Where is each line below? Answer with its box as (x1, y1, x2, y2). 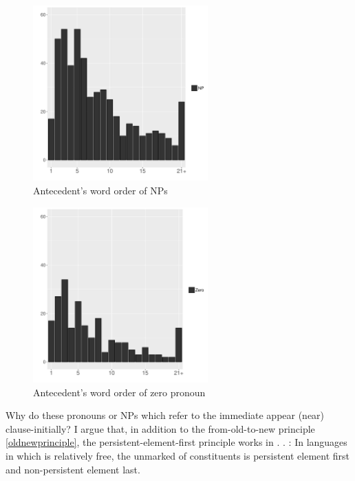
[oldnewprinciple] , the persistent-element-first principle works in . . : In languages (6, 435, 347, 449)
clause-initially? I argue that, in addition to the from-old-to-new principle (6, 421, 315, 436)
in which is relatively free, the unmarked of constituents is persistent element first (6, 448, 350, 462)
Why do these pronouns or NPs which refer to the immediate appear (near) (6, 408, 325, 422)
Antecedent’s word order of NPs (33, 183, 168, 197)
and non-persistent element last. (6, 462, 140, 476)
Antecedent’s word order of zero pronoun (33, 385, 206, 399)
